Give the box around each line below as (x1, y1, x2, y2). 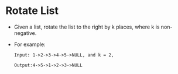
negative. (13, 29, 37, 36)
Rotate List (5, 4, 59, 17)
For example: (13, 41, 46, 48)
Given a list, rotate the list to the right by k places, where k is (13, 23, 160, 30)
